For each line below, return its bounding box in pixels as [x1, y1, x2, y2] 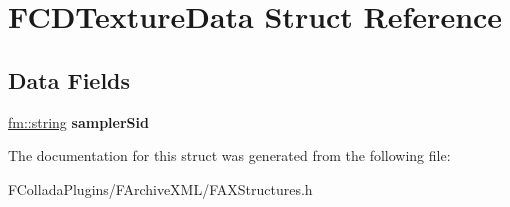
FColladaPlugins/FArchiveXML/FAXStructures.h [8, 178, 313, 199]
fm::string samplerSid [8, 111, 149, 132]
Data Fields [8, 64, 131, 95]
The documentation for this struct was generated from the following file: [8, 145, 451, 166]
